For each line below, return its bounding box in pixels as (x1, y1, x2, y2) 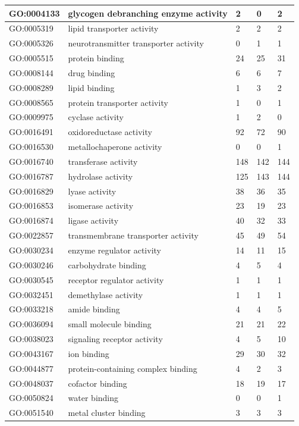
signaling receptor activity (68, 333, 163, 345)
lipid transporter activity (68, 22, 159, 35)
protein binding (68, 52, 124, 64)
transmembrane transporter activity (68, 229, 199, 242)
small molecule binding (68, 318, 152, 330)
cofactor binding (68, 377, 127, 389)
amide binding (68, 303, 120, 315)
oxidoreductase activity (68, 126, 152, 138)
